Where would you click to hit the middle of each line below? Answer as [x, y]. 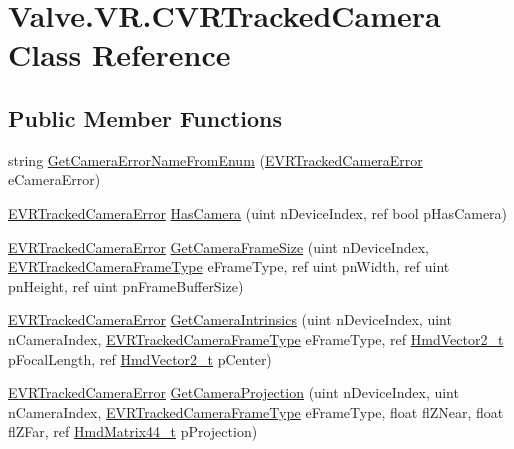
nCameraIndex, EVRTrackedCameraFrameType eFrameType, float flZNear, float [256, 411]
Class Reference [119, 54]
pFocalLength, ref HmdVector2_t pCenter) [140, 358]
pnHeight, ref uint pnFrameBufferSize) [126, 285]
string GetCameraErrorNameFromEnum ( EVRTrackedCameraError [215, 159]
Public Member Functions [145, 117]
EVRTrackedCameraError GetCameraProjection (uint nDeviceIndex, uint [233, 392]
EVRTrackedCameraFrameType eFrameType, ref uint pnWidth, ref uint [229, 266]
